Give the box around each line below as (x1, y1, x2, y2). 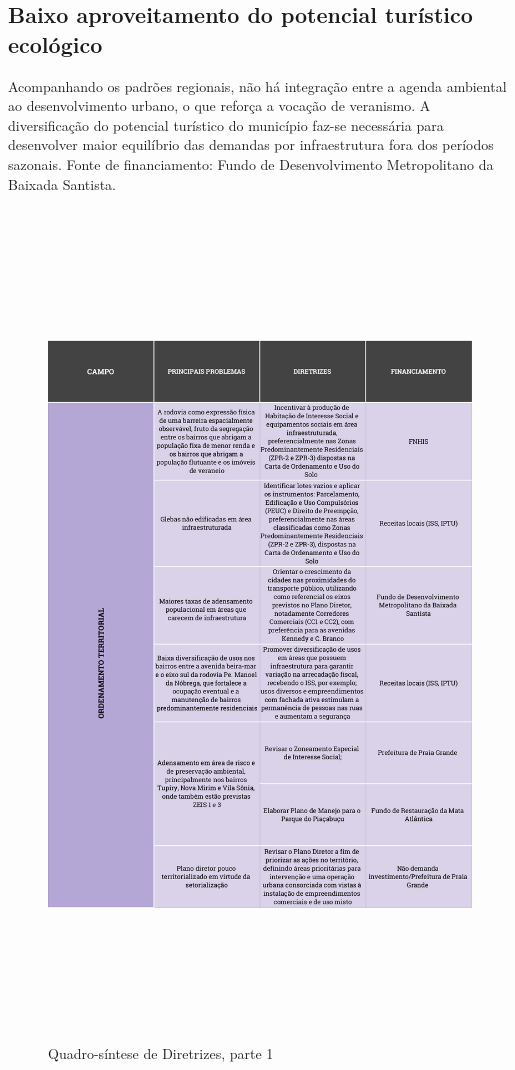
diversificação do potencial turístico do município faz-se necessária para (8, 114, 444, 135)
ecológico (8, 28, 103, 59)
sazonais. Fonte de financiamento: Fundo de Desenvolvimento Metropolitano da (8, 153, 494, 174)
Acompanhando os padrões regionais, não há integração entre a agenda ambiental (8, 75, 507, 96)
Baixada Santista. (8, 173, 117, 194)
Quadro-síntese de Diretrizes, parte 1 (48, 1043, 274, 1064)
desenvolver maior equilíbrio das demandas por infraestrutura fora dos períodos (8, 134, 494, 155)
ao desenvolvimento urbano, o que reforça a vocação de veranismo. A (8, 95, 431, 116)
